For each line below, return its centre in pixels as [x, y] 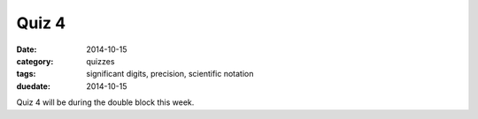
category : [35, 61]
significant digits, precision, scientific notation [170, 74]
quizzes [100, 61]
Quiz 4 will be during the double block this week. [105, 102]
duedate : [33, 86]
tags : [26, 74]
